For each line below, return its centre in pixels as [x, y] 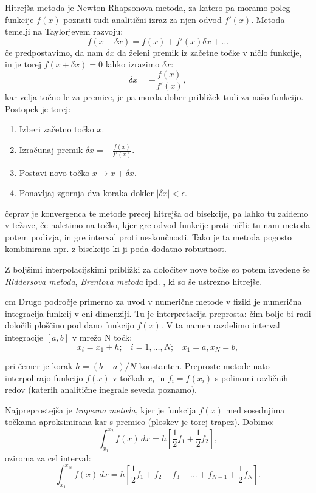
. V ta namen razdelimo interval [220, 325]
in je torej [23, 64]
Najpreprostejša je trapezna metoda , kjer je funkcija [101, 410]
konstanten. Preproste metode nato [204, 366]
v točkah [129, 377]
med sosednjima [255, 410]
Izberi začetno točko [57, 129]
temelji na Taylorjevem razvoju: [64, 31]
